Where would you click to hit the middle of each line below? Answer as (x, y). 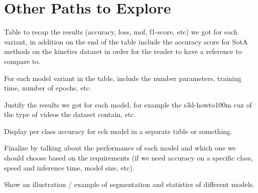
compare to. (22, 61)
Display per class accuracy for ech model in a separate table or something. (118, 131)
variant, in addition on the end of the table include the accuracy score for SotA (126, 41)
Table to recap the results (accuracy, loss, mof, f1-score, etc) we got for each (121, 32)
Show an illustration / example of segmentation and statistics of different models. (130, 184)
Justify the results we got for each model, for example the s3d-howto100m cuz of (128, 104)
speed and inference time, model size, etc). (69, 167)
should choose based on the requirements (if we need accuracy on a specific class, (129, 158)
